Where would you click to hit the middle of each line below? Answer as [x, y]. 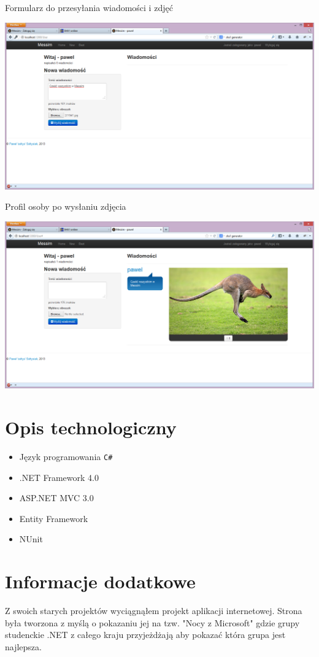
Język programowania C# [66, 456]
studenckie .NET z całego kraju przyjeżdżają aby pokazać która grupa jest [145, 635]
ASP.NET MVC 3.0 [56, 498]
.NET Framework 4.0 [59, 477]
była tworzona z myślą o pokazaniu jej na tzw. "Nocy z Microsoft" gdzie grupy [152, 622]
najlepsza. [23, 646]
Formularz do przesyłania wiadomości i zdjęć [89, 7]
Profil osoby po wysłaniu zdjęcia [66, 206]
